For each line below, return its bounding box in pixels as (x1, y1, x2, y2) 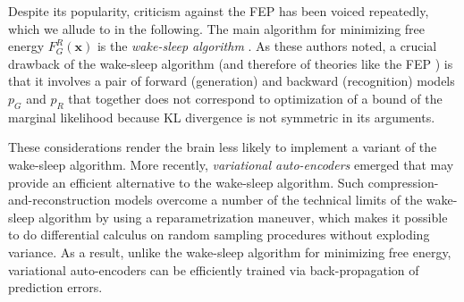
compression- (367, 172, 439, 191)
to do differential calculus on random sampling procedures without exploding (8, 225, 430, 244)
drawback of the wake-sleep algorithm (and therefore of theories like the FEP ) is (8, 54, 453, 72)
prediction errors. (8, 278, 103, 297)
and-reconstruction (8, 190, 111, 209)
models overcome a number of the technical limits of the (114, 190, 423, 209)
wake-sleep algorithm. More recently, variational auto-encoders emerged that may (8, 155, 454, 173)
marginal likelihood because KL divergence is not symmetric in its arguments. (8, 107, 435, 126)
